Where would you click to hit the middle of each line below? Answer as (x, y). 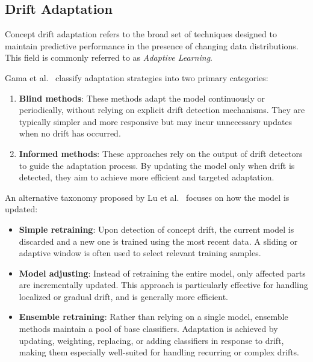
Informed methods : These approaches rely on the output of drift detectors (161, 153)
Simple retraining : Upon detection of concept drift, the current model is (156, 229)
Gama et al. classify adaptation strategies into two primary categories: (137, 77)
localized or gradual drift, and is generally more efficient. (123, 296)
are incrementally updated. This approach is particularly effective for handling (163, 285)
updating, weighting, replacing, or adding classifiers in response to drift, (151, 340)
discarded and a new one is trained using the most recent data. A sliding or (158, 241)
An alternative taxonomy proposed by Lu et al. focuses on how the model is (147, 197)
